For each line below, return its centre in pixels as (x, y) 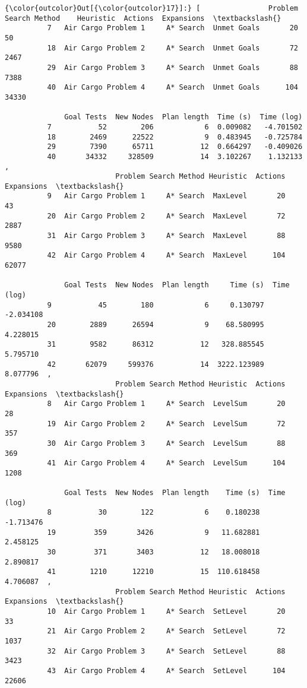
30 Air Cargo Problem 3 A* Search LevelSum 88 (166, 443)
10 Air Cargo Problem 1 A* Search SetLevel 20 (166, 612)
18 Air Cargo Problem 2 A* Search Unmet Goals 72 (173, 48)
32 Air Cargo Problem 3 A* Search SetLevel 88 (166, 651)
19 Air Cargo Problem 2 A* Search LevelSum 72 (166, 424)
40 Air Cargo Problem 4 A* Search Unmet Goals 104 (173, 88)
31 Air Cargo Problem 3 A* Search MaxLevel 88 (166, 236)
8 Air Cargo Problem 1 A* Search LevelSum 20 (166, 404)
